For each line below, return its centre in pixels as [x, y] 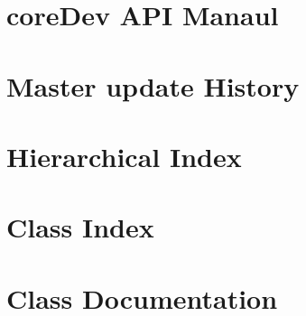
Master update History [153, 85]
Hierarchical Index [124, 156]
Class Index [80, 227]
